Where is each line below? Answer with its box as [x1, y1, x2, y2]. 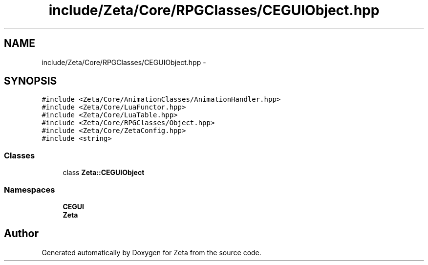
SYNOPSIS [4, 75, 57, 88]
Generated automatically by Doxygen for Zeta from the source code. [42, 248, 261, 257]
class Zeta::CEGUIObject [63, 168, 145, 177]
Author [4, 227, 39, 240]
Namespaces [4, 184, 55, 195]
